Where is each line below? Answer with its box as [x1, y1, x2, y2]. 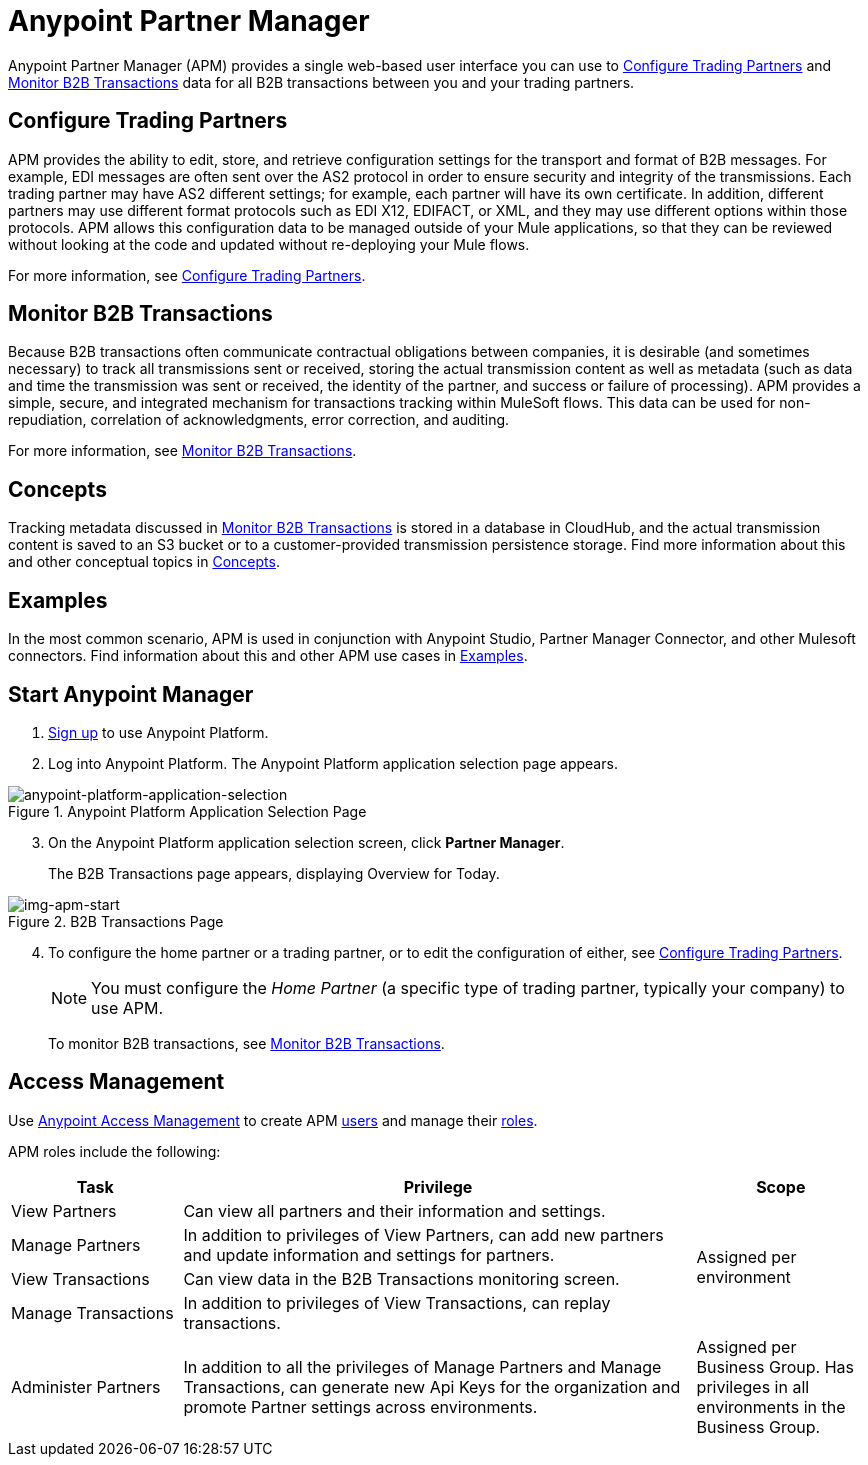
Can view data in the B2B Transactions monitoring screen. [183, 1268, 620, 1289]
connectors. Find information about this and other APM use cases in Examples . [8, 647, 528, 665]
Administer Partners [11, 1376, 161, 1397]
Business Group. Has [696, 1356, 854, 1377]
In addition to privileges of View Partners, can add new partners [183, 1224, 664, 1245]
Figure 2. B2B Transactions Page [8, 912, 224, 930]
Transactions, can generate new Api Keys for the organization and [183, 1376, 681, 1397]
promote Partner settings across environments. [183, 1396, 538, 1417]
